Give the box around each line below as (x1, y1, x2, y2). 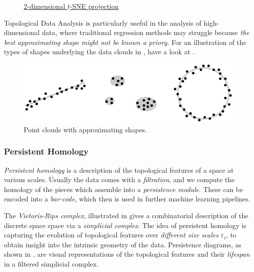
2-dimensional (24, 1, 66, 11)
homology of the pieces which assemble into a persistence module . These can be (4, 184, 243, 194)
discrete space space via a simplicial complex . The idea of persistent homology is (4, 220, 247, 230)
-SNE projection (70, 1, 119, 11)
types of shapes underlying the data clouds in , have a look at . (4, 46, 195, 57)
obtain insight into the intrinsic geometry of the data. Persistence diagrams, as (4, 239, 242, 249)
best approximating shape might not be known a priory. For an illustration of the (4, 37, 247, 47)
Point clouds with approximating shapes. (24, 124, 147, 134)
